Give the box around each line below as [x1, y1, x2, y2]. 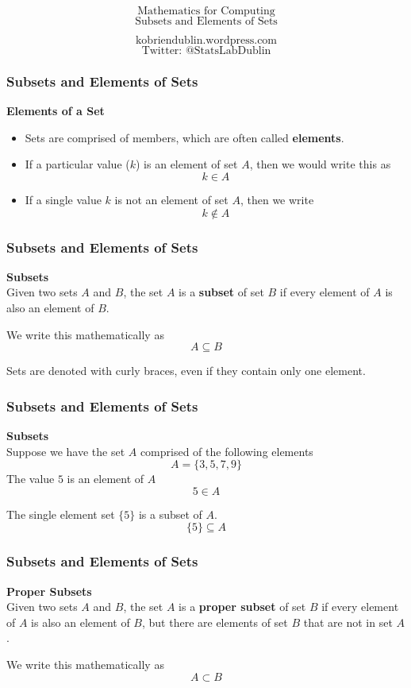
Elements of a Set [6, 102, 105, 119]
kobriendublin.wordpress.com [135, 35, 278, 46]
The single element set [6, 505, 115, 522]
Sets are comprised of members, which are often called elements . [25, 129, 344, 145]
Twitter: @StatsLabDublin [141, 45, 271, 56]
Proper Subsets [6, 582, 92, 599]
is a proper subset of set [179, 598, 306, 615]
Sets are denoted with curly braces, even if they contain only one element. [6, 362, 366, 379]
